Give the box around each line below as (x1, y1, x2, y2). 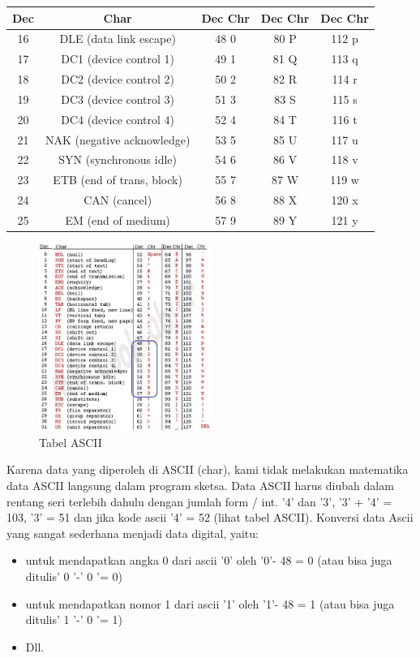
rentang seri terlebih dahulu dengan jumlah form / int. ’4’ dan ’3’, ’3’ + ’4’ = (6, 492, 392, 510)
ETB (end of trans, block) (53, 171, 182, 188)
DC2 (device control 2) (61, 71, 175, 88)
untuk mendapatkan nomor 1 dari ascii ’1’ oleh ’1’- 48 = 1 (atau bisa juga (25, 595, 395, 612)
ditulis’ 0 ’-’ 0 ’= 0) (25, 568, 122, 585)
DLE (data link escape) (59, 30, 176, 47)
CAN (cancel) (84, 191, 152, 209)
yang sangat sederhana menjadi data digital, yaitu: (6, 524, 259, 541)
